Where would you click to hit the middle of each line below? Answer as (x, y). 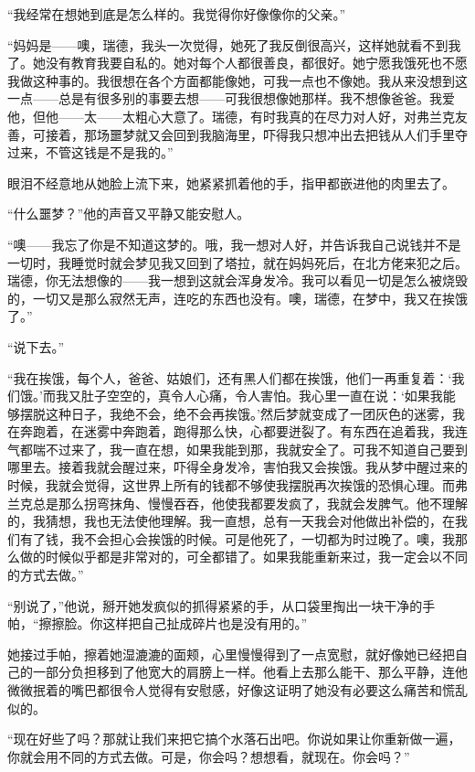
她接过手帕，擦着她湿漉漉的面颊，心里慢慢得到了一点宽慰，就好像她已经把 (231, 654)
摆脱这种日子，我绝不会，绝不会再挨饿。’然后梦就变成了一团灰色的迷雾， (236, 413)
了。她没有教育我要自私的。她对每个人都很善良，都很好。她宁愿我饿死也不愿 (237, 63)
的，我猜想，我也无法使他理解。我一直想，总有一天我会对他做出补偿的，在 (231, 521)
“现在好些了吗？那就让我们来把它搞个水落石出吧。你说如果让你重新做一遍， (234, 739)
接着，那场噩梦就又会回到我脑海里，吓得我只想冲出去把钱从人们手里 (250, 134)
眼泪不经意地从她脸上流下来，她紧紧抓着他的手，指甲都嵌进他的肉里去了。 (231, 182)
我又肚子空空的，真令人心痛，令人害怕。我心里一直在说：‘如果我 (249, 396)
